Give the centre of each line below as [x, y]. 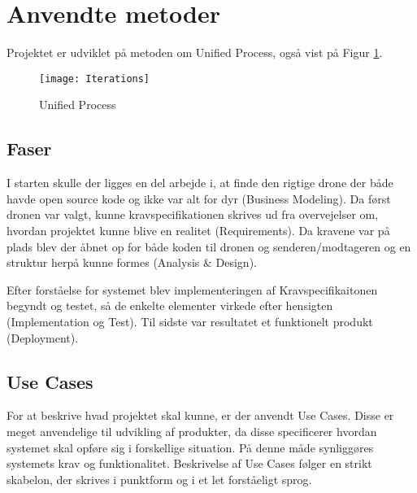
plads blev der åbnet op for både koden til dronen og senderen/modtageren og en [209, 246]
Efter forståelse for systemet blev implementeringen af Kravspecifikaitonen [192, 289]
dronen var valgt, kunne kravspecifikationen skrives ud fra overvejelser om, [193, 214]
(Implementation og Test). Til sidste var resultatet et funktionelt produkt [190, 321]
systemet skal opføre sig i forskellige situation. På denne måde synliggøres [190, 447]
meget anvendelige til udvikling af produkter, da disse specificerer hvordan [192, 431]
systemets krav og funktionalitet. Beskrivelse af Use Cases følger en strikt [189, 463]
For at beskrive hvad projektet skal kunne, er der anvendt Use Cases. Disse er [200, 415]
